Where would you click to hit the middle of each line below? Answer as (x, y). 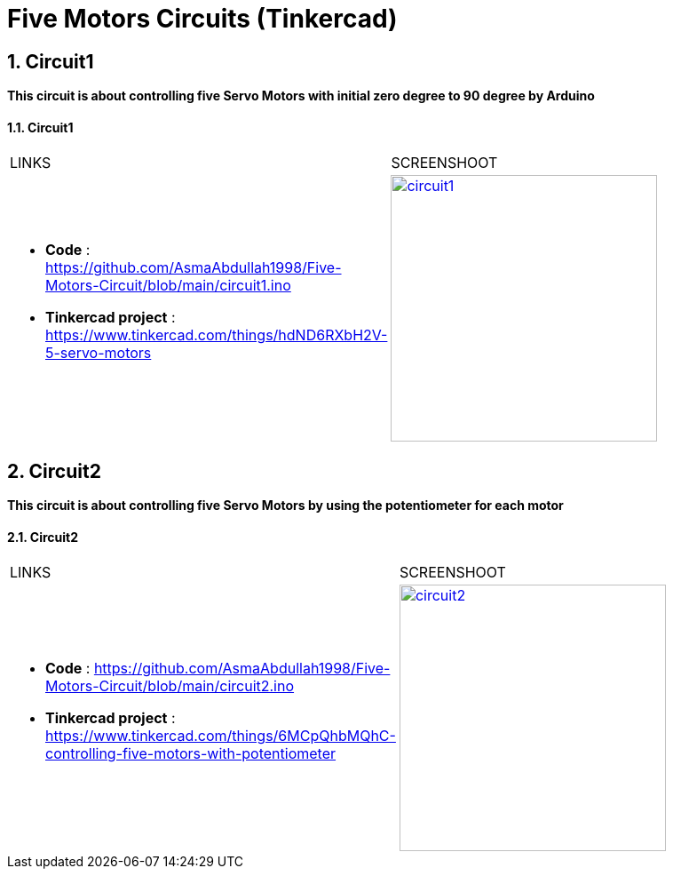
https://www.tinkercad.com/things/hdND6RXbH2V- (217, 335)
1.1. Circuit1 (40, 127)
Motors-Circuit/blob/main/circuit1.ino (168, 286)
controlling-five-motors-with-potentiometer (191, 754)
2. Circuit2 (54, 471)
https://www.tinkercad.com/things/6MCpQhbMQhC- (221, 736)
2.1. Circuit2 (43, 537)
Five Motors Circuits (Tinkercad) (202, 19)
